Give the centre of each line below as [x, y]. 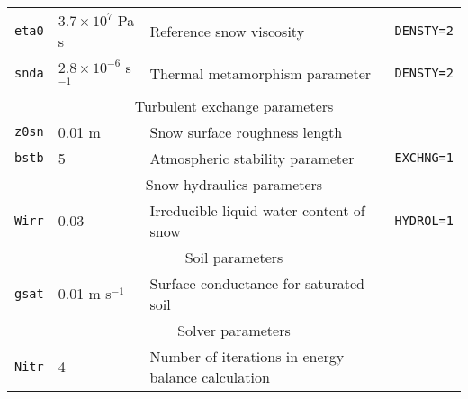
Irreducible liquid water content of [257, 210]
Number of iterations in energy [247, 356]
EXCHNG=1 [424, 158]
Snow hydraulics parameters [234, 184]
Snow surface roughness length [246, 131]
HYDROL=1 [424, 220]
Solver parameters [234, 330]
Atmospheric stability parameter [252, 158]
